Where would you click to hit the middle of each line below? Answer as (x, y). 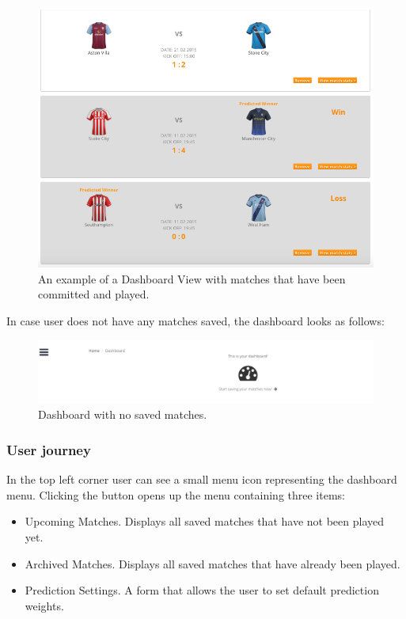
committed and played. (94, 294)
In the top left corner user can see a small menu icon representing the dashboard (202, 479)
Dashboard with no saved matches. (123, 414)
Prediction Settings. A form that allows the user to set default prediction (202, 590)
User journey (49, 449)
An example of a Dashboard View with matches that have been (192, 278)
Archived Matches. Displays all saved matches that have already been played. (212, 563)
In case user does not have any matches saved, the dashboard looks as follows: (195, 320)
